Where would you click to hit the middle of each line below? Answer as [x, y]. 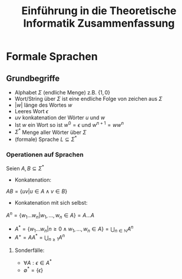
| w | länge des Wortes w [43, 105]
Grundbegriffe [33, 78]
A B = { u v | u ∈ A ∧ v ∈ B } [37, 191]
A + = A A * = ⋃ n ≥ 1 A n [40, 238]
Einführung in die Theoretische [99, 11]
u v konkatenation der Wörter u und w [60, 117]
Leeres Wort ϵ [32, 111]
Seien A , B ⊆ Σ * [25, 168]
